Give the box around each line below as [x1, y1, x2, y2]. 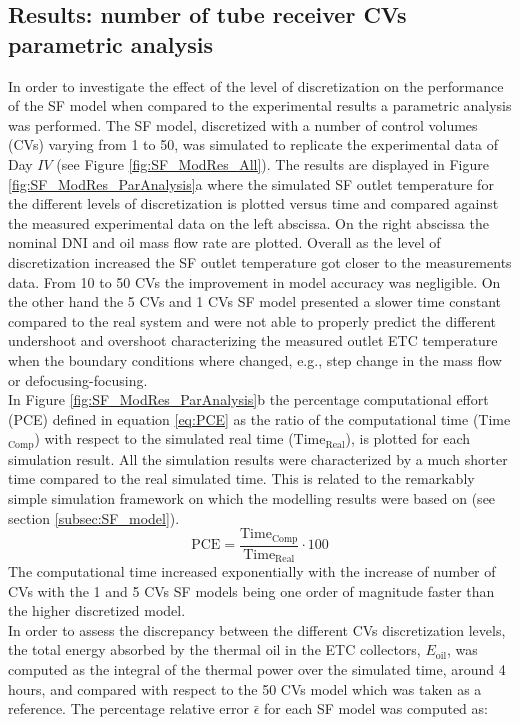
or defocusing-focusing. [8, 369, 148, 390]
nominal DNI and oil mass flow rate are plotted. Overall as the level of [8, 232, 441, 253]
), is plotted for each [345, 428, 471, 449]
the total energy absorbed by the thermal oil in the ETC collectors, [8, 639, 421, 660]
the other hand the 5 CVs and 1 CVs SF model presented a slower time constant [8, 291, 501, 312]
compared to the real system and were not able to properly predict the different [8, 310, 497, 331]
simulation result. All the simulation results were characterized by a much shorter [8, 448, 508, 469]
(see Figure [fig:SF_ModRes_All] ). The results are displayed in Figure [56, 153, 489, 174]
